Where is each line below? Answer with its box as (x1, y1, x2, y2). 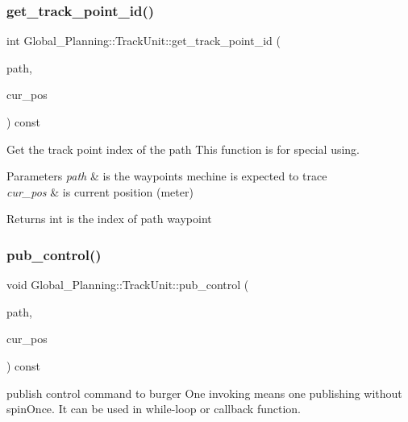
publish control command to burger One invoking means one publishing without (6, 384, 402, 401)
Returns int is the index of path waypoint (6, 210, 212, 227)
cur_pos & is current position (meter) (6, 183, 194, 200)
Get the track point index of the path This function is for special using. (6, 140, 360, 157)
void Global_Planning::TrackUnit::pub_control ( (6, 276, 249, 293)
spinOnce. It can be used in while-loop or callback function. (6, 400, 301, 417)
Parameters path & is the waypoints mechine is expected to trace (6, 168, 327, 184)
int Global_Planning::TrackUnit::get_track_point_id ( (6, 32, 281, 49)
